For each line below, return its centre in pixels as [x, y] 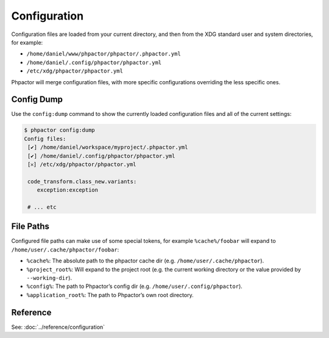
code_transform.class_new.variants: [82, 181]
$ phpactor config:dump [60, 130]
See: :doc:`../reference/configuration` [58, 327]
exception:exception [68, 190]
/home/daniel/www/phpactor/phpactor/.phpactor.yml [104, 54]
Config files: [45, 138]
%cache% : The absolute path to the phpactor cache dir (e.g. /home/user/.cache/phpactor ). [145, 261]
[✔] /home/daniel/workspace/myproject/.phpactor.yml [108, 147]
